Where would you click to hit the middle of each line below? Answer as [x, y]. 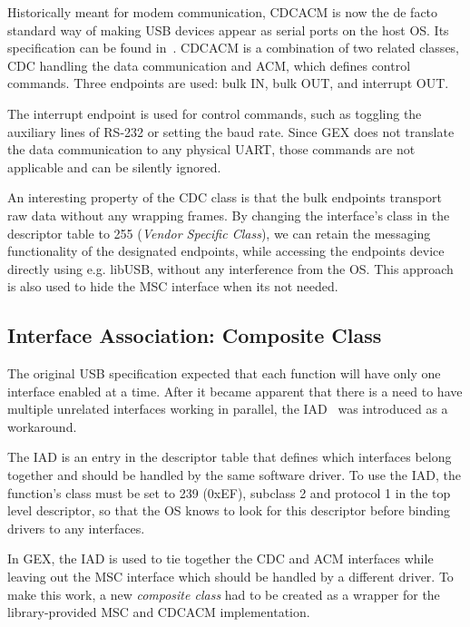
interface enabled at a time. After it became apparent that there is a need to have [235, 391]
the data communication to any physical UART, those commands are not [211, 149]
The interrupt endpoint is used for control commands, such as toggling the [215, 113]
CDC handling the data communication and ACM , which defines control [209, 65]
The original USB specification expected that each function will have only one [224, 373]
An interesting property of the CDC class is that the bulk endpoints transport [225, 197]
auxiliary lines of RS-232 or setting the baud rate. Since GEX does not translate [231, 131]
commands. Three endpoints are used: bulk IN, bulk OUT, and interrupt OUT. [228, 83]
